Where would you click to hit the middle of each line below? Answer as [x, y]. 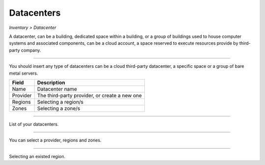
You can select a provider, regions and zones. [55, 140]
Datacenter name [57, 89]
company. [31, 50]
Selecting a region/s [60, 102]
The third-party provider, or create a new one [90, 95]
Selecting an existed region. [37, 156]
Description [51, 82]
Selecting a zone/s [59, 108]
